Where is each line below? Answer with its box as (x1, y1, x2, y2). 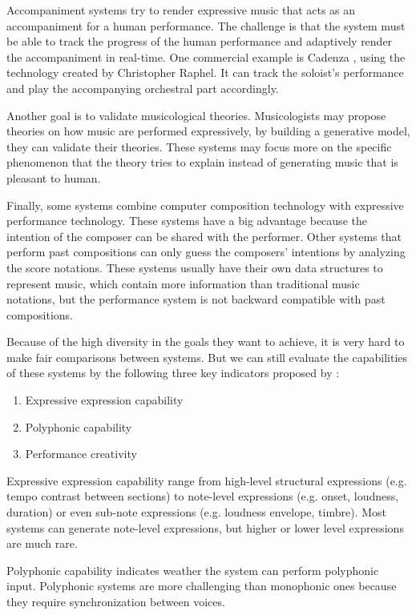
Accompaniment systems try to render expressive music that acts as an (6, 2, 356, 18)
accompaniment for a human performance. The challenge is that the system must (6, 17, 406, 34)
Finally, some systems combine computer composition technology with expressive (6, 196, 404, 213)
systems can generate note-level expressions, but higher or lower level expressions (6, 519, 404, 536)
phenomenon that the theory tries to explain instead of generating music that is (6, 154, 398, 171)
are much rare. (6, 535, 78, 552)
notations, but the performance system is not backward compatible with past (6, 291, 386, 307)
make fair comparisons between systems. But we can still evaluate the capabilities (6, 348, 408, 365)
